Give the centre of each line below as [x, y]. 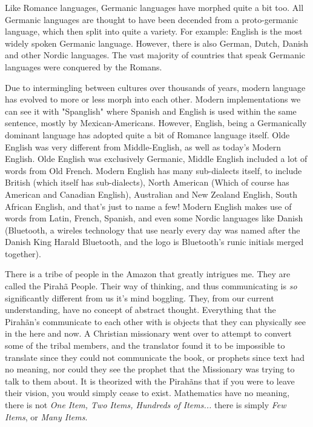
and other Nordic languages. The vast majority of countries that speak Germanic [155, 55]
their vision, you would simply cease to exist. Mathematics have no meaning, [147, 393]
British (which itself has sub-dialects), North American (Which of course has [147, 182]
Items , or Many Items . [46, 416]
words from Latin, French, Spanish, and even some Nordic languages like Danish [154, 218]
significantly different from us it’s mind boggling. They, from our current [140, 298]
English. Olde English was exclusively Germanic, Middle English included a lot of [156, 159]
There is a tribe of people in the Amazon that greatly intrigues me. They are [148, 274]
